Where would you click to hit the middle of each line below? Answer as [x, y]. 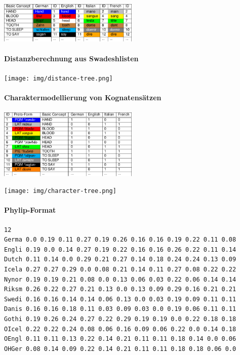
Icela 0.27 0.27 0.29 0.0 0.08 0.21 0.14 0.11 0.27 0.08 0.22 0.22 [120, 269]
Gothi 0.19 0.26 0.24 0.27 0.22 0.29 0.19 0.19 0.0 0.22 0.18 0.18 [120, 319]
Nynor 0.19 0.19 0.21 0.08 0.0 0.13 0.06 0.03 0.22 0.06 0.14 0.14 [120, 279]
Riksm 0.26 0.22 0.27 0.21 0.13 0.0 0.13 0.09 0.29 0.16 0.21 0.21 [120, 289]
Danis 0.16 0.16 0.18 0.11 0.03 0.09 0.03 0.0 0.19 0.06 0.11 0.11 [120, 309]
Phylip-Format [30, 210]
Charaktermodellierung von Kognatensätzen [83, 97]
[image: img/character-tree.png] [60, 191]
